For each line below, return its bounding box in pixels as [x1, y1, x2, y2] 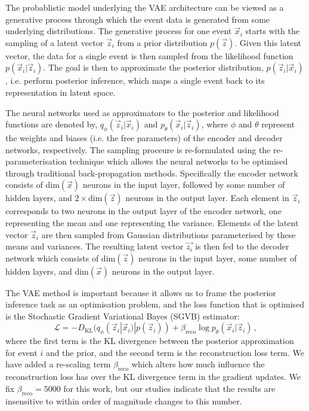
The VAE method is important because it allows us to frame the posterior [5, 286, 276, 299]
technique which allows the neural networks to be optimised [69, 155, 288, 168]
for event [5, 346, 38, 358]
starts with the [245, 25, 299, 37]
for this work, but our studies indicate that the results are [63, 382, 276, 394]
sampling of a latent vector [5, 36, 104, 48]
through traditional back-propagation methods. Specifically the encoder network [5, 166, 298, 179]
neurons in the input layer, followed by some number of [82, 178, 285, 191]
